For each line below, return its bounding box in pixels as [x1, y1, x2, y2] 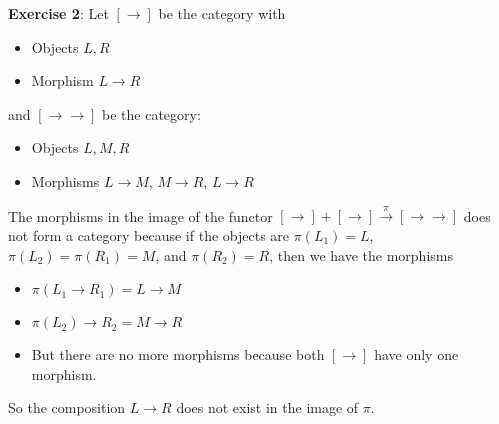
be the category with [158, 3, 286, 23]
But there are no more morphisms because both [31, 344, 325, 365]
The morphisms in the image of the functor [8, 205, 273, 226]
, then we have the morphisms [269, 244, 453, 265]
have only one [374, 344, 459, 365]
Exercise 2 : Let [8, 3, 109, 23]
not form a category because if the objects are [8, 224, 290, 245]
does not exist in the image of [176, 397, 359, 418]
